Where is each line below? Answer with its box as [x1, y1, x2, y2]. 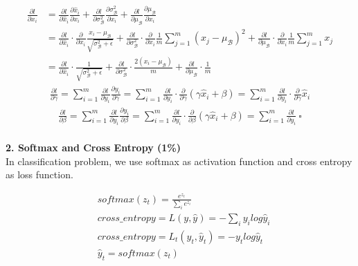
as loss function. [6, 167, 73, 182]
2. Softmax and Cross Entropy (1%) [6, 140, 181, 154]
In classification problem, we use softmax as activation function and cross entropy [6, 153, 352, 168]
